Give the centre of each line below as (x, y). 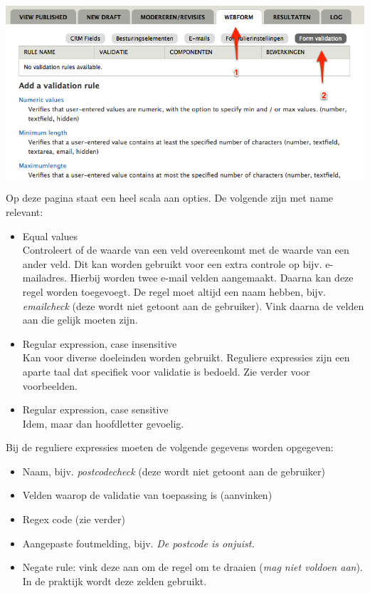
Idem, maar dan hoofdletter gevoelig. (103, 423)
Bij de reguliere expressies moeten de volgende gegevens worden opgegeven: (170, 447)
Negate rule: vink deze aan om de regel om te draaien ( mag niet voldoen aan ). (192, 567)
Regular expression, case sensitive (95, 409)
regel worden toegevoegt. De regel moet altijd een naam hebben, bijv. (174, 291)
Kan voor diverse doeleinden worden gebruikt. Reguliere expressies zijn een (186, 357)
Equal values (50, 236)
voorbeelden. (50, 385)
